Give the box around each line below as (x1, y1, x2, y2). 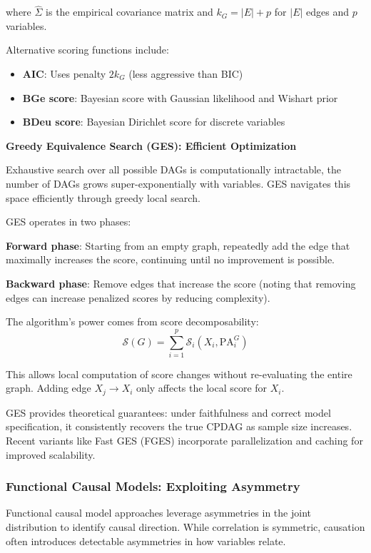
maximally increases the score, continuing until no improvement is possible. (6, 252, 335, 267)
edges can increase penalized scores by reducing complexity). (6, 290, 270, 305)
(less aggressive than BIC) (128, 66, 243, 81)
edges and (306, 4, 350, 19)
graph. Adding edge (6, 380, 91, 395)
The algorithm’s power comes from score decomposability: (6, 314, 259, 329)
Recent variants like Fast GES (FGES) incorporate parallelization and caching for (6, 433, 363, 448)
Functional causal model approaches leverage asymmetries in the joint (6, 505, 311, 520)
